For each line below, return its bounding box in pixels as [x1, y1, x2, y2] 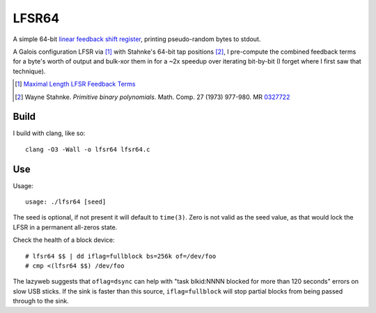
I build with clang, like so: [13, 129, 86, 137]
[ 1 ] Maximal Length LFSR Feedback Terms [15, 80, 136, 89]
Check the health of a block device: [13, 236, 115, 244]
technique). [13, 67, 46, 75]
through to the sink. [13, 297, 69, 305]
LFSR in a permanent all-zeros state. [13, 223, 118, 231]
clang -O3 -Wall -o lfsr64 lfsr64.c [25, 145, 150, 153]
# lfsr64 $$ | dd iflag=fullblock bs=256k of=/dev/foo [25, 252, 217, 260]
